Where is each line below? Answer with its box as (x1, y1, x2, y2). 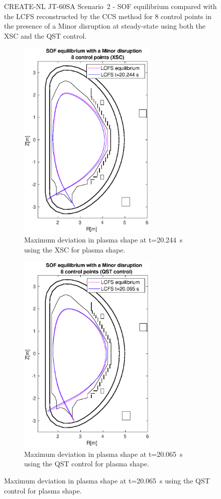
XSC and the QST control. (4, 30, 87, 41)
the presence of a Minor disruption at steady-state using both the (4, 21, 206, 31)
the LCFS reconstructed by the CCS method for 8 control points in (4, 11, 211, 21)
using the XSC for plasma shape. (24, 244, 126, 255)
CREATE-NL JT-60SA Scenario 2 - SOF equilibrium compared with (4, 1, 217, 11)
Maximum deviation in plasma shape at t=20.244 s (24, 234, 183, 245)
